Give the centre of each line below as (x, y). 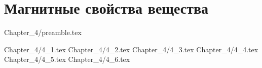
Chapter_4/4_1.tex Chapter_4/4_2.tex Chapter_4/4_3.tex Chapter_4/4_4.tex (131, 49)
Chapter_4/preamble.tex (43, 32)
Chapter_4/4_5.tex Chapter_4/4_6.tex (67, 59)
